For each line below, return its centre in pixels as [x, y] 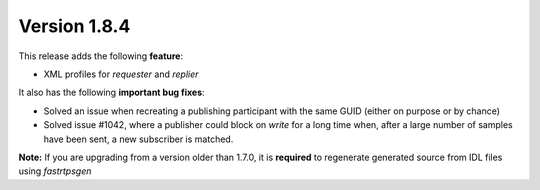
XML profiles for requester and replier [121, 74]
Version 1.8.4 [74, 26]
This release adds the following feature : [101, 56]
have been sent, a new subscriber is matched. [138, 139]
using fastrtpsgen [55, 171]
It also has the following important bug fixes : [111, 92]
